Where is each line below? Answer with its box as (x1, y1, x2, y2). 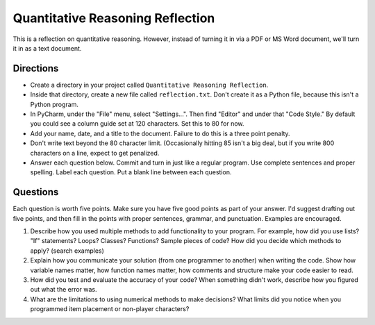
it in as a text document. (12, 44, 82, 52)
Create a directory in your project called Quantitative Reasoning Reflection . (30, 81, 269, 89)
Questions (12, 186, 59, 198)
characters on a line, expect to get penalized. (30, 149, 160, 157)
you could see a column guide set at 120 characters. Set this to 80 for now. (30, 119, 244, 128)
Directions (12, 62, 59, 74)
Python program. (30, 100, 79, 108)
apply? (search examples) (30, 247, 104, 255)
